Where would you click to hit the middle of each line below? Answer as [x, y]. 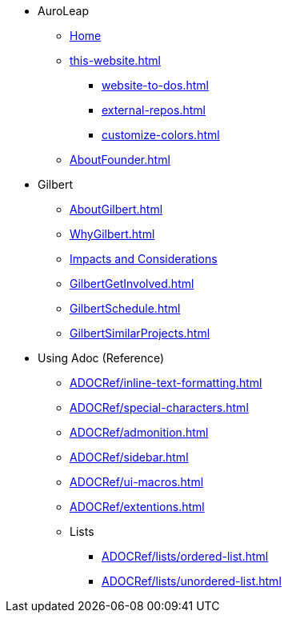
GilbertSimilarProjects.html [140, 333]
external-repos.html [154, 110]
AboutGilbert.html [116, 209]
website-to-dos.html [155, 85]
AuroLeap [64, 11]
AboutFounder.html [120, 160]
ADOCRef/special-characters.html [159, 407]
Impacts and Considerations [144, 259]
